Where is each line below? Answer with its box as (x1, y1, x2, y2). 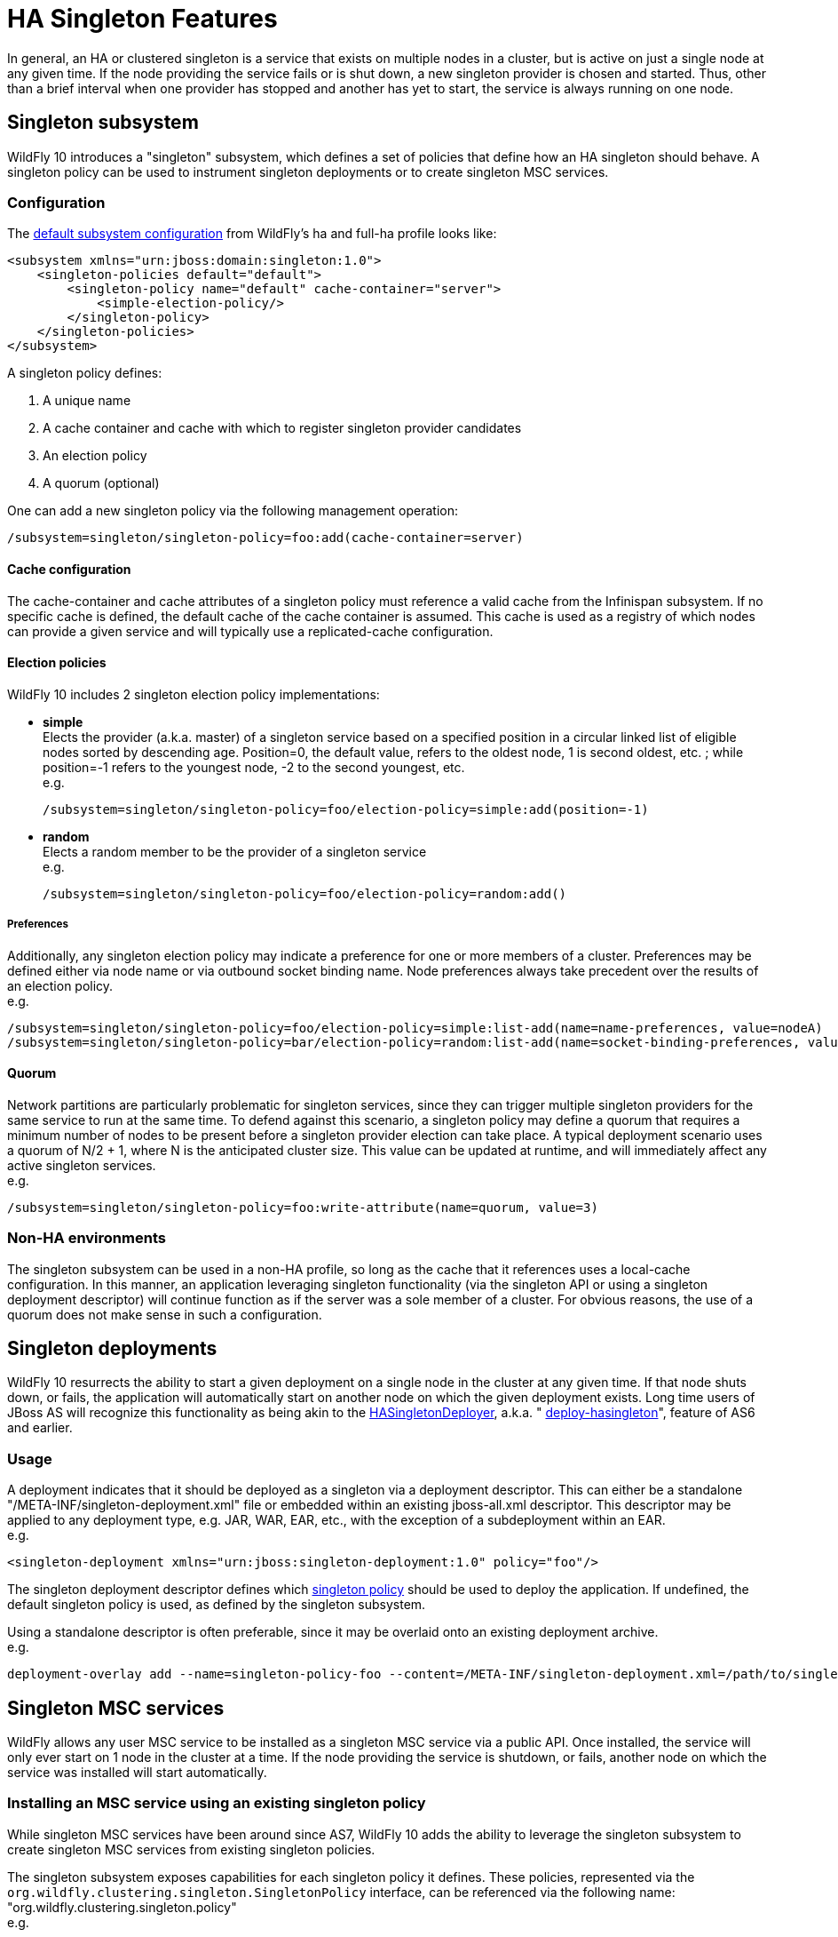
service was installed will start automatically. (7, 1764, 267, 1780)
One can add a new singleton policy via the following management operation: (7, 503, 459, 519)
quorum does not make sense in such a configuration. (7, 1306, 322, 1322)
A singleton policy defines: (7, 365, 162, 381)
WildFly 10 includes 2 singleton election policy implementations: (7, 686, 380, 702)
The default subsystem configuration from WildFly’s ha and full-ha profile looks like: (7, 226, 497, 242)
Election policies (7, 655, 107, 671)
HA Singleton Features (7, 4, 278, 34)
